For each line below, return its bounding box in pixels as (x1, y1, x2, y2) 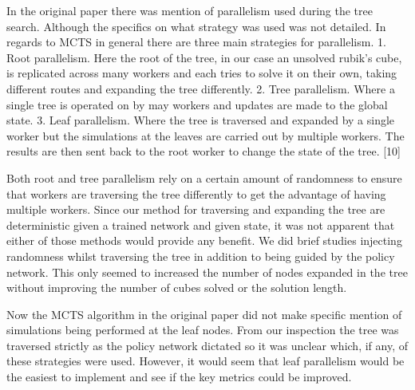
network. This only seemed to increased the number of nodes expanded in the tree (6, 263, 408, 280)
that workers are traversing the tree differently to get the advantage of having (6, 185, 386, 202)
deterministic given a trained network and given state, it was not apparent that (6, 216, 395, 233)
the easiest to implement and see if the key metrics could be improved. (6, 368, 352, 385)
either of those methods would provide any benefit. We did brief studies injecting (6, 232, 402, 249)
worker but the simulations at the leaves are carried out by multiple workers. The (6, 127, 405, 144)
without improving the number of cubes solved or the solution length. (6, 279, 347, 296)
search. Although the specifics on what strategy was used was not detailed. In (6, 18, 386, 34)
